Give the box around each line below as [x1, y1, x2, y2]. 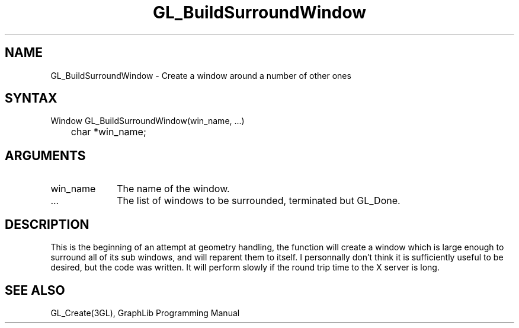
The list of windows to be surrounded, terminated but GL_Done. [117, 195, 401, 207]
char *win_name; [71, 126, 146, 138]
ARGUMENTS [5, 148, 86, 163]
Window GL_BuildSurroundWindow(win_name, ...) [50, 116, 245, 126]
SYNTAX [5, 91, 57, 106]
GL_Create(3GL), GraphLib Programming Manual [50, 307, 240, 318]
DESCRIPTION [5, 216, 89, 232]
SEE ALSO [5, 282, 65, 298]
